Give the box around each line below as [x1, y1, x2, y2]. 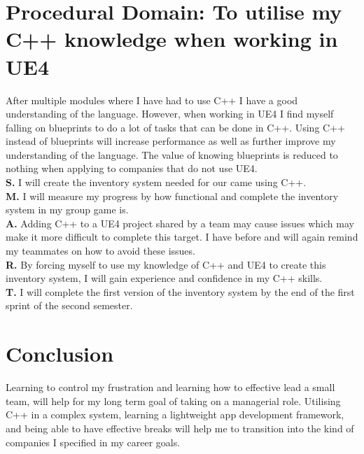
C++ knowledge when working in [6, 24, 338, 53]
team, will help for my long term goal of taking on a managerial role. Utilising [6, 393, 341, 408]
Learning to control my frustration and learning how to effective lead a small [6, 380, 335, 395]
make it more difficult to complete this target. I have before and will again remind [6, 229, 358, 244]
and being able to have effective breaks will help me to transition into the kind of [6, 420, 354, 435]
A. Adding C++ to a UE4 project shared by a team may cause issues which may [6, 215, 354, 230]
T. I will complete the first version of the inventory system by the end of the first [6, 284, 355, 299]
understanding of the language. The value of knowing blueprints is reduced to [6, 147, 338, 162]
